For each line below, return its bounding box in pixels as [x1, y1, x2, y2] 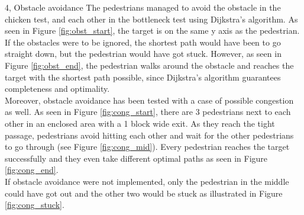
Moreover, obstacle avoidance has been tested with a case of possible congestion [5, 94, 294, 106]
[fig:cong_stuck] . [5, 198, 64, 211]
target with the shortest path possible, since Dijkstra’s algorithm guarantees [5, 70, 281, 83]
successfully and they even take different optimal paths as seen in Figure [5, 152, 268, 164]
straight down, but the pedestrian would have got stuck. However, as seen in [5, 47, 282, 60]
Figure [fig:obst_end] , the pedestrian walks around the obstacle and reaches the [5, 59, 294, 71]
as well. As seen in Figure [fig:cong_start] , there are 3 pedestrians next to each [5, 105, 291, 118]
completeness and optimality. [5, 82, 110, 95]
